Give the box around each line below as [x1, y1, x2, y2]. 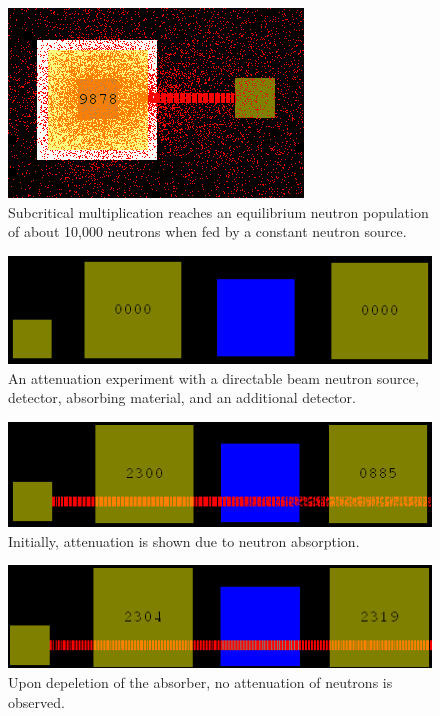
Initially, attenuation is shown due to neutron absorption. [8, 530, 360, 551]
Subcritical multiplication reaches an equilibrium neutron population [8, 201, 429, 222]
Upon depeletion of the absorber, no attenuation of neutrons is [8, 672, 393, 693]
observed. [8, 691, 65, 712]
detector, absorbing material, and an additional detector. [8, 387, 356, 408]
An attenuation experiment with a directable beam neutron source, [8, 367, 419, 388]
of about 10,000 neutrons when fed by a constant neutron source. [8, 221, 407, 242]
